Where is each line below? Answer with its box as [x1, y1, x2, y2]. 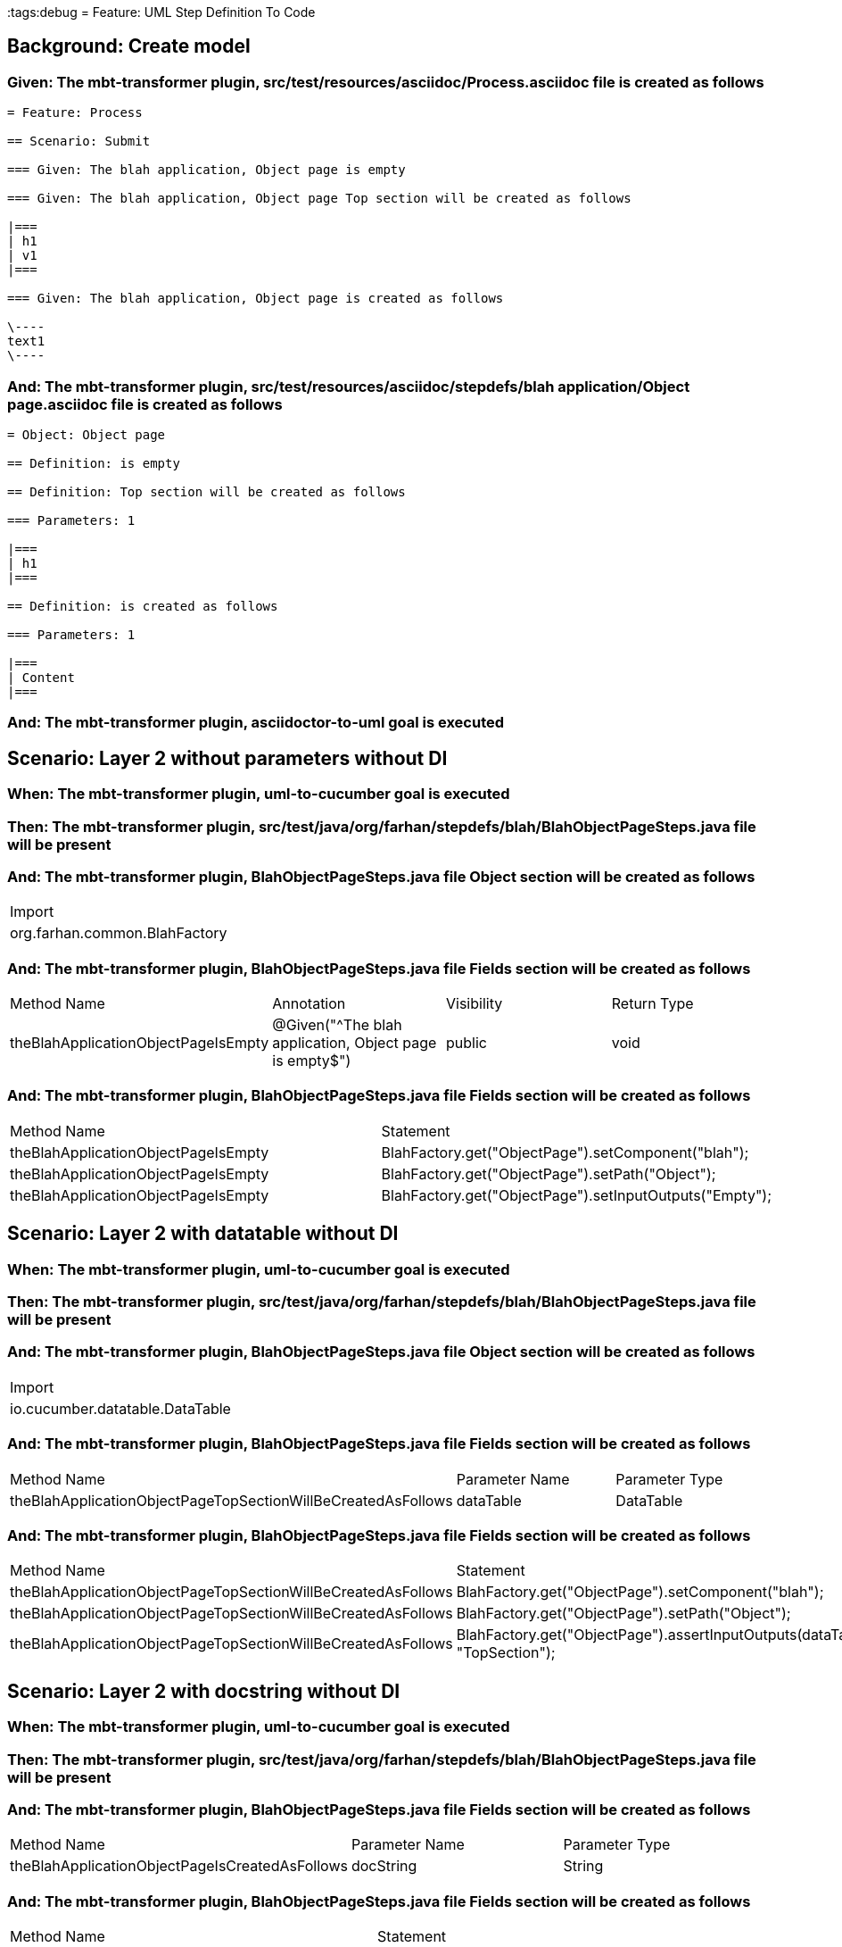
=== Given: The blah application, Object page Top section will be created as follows [7, 191, 631, 206]
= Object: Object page [7, 427, 166, 442]
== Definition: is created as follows [7, 598, 278, 613]
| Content [7, 670, 75, 685]
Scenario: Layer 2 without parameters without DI [7, 746, 448, 770]
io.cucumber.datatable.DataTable [10, 1399, 231, 1418]
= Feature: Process [7, 105, 143, 121]
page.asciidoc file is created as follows [7, 395, 283, 413]
